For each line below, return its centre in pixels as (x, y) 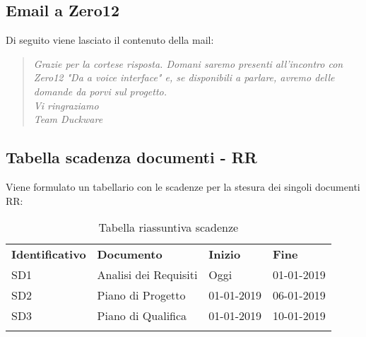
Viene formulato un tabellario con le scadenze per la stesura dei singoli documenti (183, 186)
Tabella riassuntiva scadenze (169, 227)
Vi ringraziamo (66, 105)
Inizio (225, 254)
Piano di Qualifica (142, 316)
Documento (130, 254)
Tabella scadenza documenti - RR (131, 157)
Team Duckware (68, 119)
